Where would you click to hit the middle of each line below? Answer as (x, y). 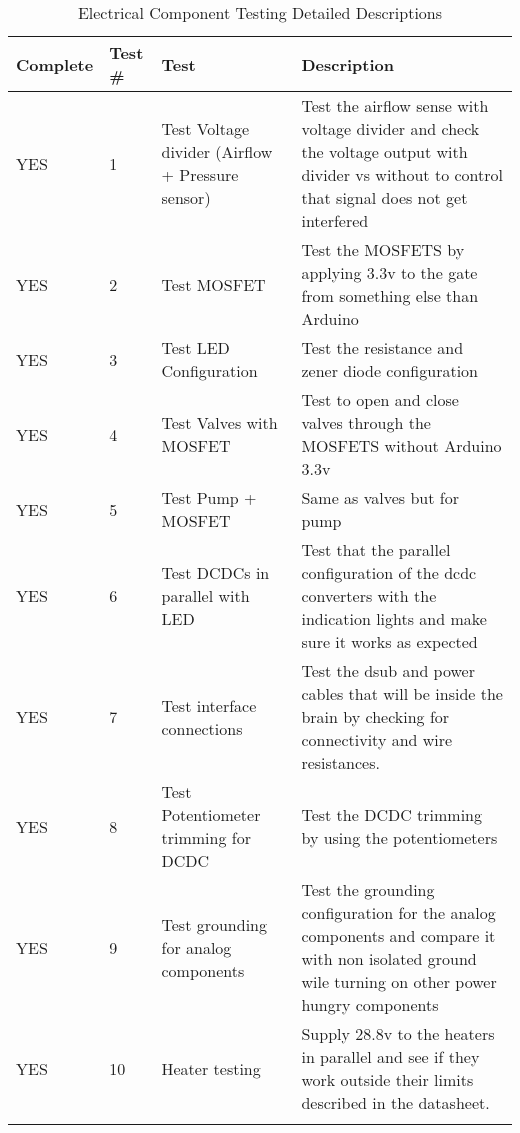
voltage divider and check (390, 128)
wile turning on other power (399, 981)
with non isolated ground (389, 958)
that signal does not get (384, 197)
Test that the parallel (376, 549)
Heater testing (211, 1068)
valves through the (366, 422)
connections (202, 728)
